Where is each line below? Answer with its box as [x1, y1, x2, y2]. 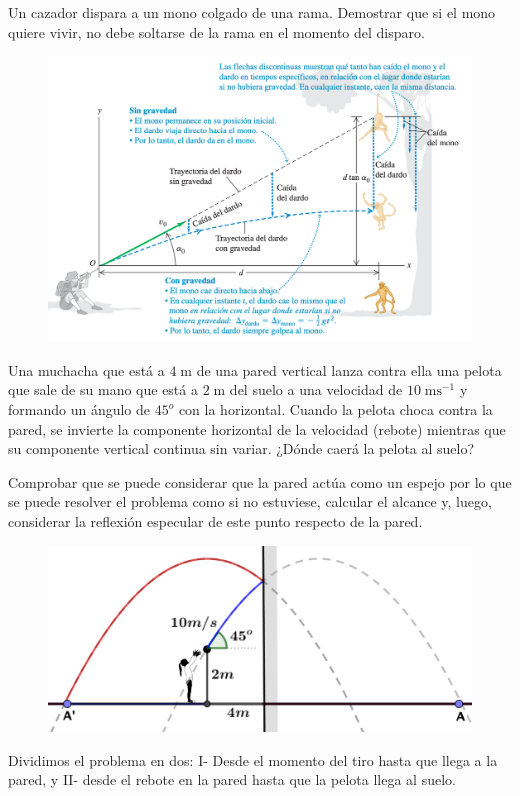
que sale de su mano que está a [8, 379, 198, 400]
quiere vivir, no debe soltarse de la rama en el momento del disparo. [8, 21, 425, 42]
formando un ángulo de [8, 399, 151, 420]
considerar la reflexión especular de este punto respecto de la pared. [8, 511, 423, 532]
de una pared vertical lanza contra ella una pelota [196, 359, 502, 380]
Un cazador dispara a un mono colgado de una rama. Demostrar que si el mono [8, 2, 496, 22]
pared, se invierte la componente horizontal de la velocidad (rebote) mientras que [8, 418, 506, 439]
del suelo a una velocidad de [229, 379, 403, 400]
